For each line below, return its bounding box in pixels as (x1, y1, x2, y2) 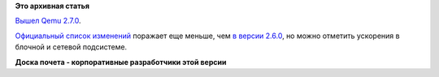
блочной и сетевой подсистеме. (15, 42, 128, 52)
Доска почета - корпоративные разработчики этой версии (15, 57, 227, 66)
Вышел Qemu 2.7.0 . (15, 16, 81, 26)
